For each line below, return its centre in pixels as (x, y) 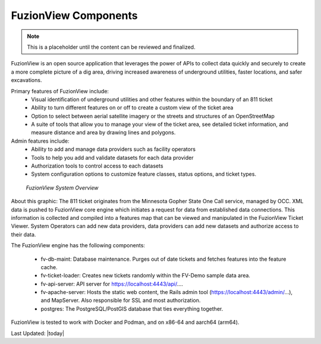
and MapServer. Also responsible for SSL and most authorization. (121, 301)
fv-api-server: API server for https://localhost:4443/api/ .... (112, 284)
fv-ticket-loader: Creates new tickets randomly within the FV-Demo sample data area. (146, 276)
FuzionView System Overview (62, 188)
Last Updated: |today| (38, 333)
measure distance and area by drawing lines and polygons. (103, 132)
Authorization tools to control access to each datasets (97, 166)
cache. (49, 267)
